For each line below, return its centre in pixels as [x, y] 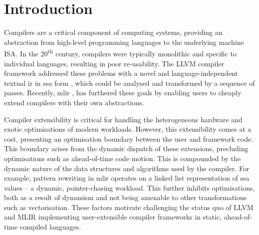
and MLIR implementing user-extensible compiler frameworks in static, [113, 217]
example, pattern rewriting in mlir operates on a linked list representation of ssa [127, 178]
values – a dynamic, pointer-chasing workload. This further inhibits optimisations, [129, 187]
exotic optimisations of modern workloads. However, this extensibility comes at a [128, 129]
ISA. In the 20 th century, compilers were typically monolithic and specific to [120, 53]
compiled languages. [50, 227]
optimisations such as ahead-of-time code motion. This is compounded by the [123, 158]
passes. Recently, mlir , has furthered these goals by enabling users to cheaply [123, 93]
